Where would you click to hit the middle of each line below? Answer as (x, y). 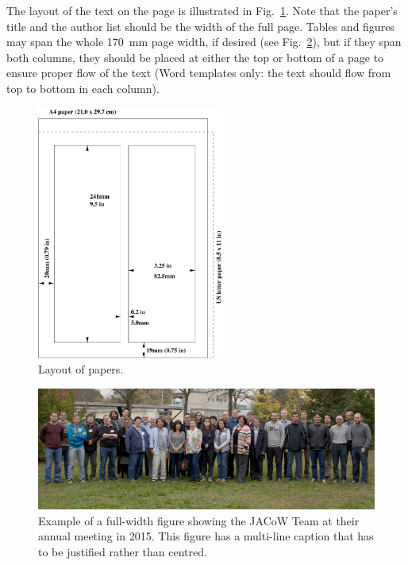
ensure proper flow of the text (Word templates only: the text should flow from (199, 73)
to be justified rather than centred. (123, 552)
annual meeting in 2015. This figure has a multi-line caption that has (206, 536)
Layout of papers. (81, 369)
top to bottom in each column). (83, 88)
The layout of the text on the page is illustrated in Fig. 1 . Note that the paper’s (202, 10)
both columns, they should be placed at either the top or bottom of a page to (195, 57)
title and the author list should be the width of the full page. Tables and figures (200, 26)
